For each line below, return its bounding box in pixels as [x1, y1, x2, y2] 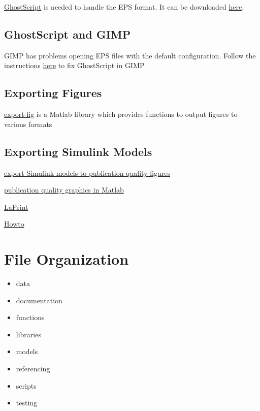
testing [16, 397, 38, 408]
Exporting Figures [4, 85, 102, 101]
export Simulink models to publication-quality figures [4, 167, 170, 178]
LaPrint [4, 201, 28, 212]
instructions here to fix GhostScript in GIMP [4, 60, 145, 71]
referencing [16, 363, 50, 374]
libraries [16, 329, 41, 339]
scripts [16, 380, 37, 391]
